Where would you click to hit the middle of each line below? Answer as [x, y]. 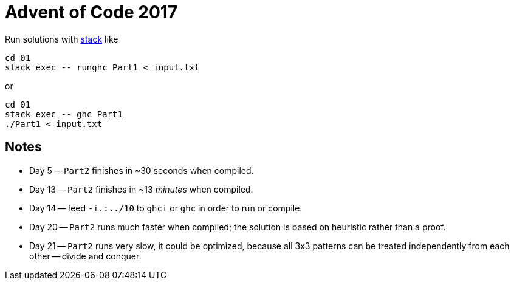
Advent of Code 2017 [91, 12]
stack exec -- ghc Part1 [64, 114]
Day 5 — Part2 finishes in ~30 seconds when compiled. [142, 170]
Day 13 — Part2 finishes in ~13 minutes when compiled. [141, 189]
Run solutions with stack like [62, 39]
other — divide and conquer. [85, 256]
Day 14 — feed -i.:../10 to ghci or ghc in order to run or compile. [166, 208]
